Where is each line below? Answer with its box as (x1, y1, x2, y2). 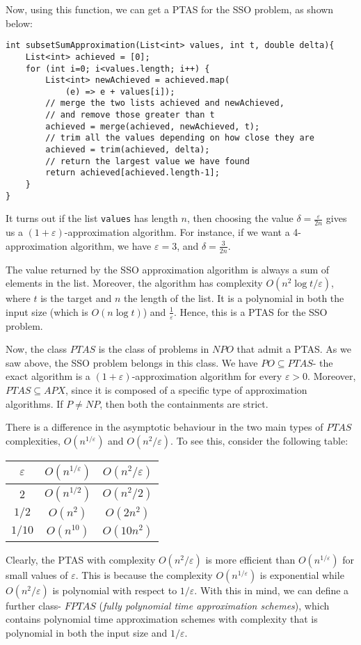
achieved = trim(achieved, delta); (45, 145, 210, 155)
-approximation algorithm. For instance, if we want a (64, 225, 290, 239)
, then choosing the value (186, 211, 294, 225)
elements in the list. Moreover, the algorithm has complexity (6, 276, 263, 290)
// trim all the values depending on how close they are (45, 133, 314, 143)
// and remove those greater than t (45, 110, 215, 120)
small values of (6, 567, 68, 582)
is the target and (40, 291, 112, 305)
